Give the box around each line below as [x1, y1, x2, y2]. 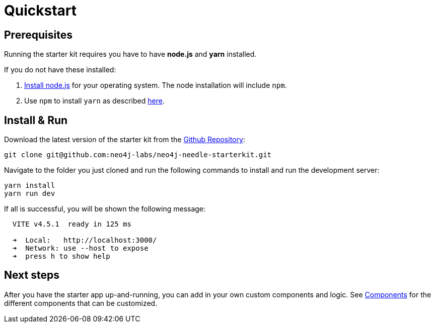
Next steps [4, 269, 59, 282]
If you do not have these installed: [4, 65, 116, 74]
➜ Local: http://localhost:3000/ [12, 236, 157, 245]
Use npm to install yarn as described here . [24, 96, 165, 105]
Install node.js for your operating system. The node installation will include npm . [24, 81, 287, 90]
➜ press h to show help [12, 252, 110, 261]
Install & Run [4, 114, 68, 127]
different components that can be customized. [4, 298, 158, 307]
